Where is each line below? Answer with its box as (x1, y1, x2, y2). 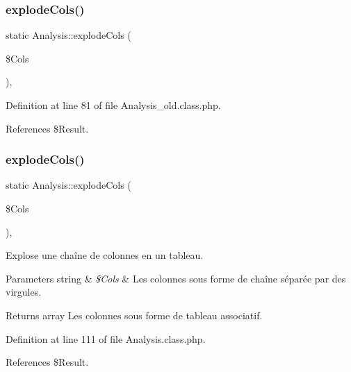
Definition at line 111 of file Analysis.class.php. (6, 331, 206, 346)
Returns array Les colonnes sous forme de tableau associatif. (6, 307, 263, 322)
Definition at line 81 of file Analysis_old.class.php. (6, 98, 221, 112)
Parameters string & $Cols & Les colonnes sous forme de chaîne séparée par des (6, 271, 346, 285)
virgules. (6, 285, 42, 299)
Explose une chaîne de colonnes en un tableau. (6, 248, 204, 262)
